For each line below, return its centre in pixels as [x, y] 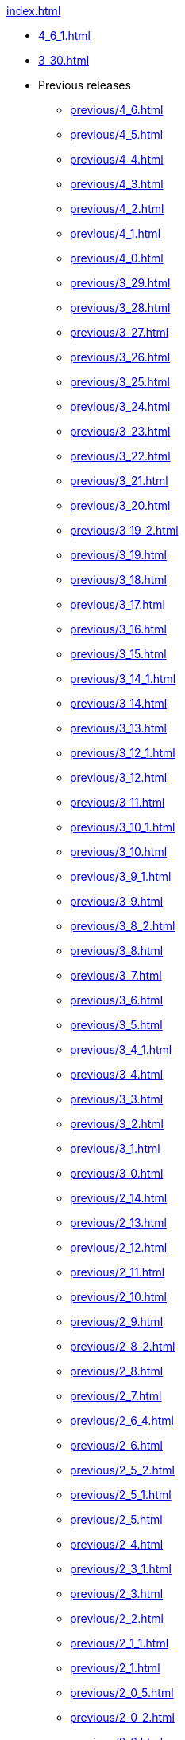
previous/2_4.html [117, 1544]
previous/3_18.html [118, 580]
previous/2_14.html [119, 1198]
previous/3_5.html [116, 1025]
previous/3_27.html [119, 332]
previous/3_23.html [120, 431]
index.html [34, 11]
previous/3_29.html [120, 283]
